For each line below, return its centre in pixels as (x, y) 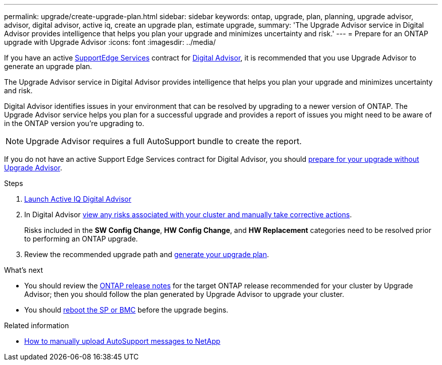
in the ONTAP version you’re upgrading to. (74, 123)
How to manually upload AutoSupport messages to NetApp (122, 341)
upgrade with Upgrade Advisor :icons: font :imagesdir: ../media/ (110, 42)
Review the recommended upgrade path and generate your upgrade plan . (147, 254)
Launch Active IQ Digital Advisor (78, 199)
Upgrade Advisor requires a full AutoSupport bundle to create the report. (164, 141)
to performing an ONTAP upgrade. (81, 239)
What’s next (24, 270)
